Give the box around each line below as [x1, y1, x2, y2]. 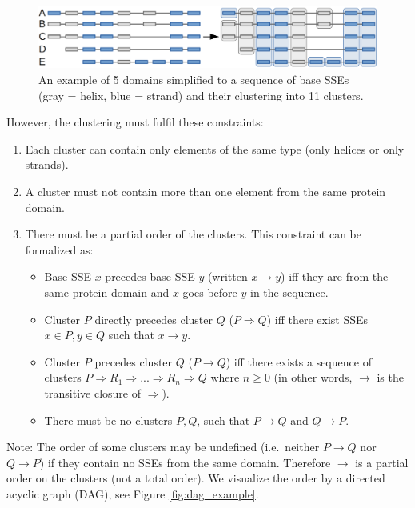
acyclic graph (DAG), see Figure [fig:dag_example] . [6, 485, 259, 502]
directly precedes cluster [94, 310, 213, 327]
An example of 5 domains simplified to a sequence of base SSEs [38, 71, 349, 88]
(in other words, [273, 369, 353, 386]
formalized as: [25, 241, 94, 258]
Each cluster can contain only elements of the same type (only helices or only [25, 140, 405, 157]
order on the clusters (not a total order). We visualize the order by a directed [6, 470, 385, 486]
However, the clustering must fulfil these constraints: [6, 114, 264, 130]
